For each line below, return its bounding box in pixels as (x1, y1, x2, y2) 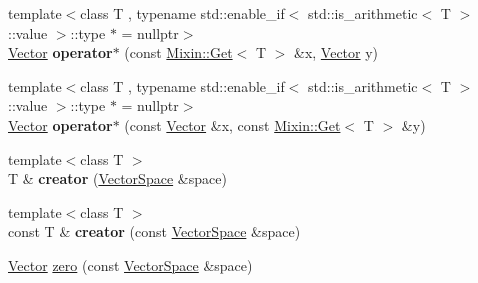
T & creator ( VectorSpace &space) (8, 168, 227, 189)
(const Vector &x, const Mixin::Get (124, 114, 341, 135)
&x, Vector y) (294, 42, 379, 63)
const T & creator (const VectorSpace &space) (8, 221, 301, 242)
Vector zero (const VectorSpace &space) (8, 254, 253, 275)
